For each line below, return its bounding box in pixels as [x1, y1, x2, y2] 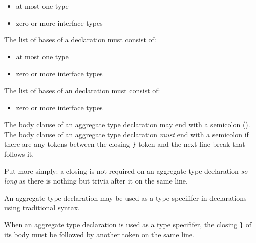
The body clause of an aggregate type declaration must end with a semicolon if [4, 129, 249, 139]
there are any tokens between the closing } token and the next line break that [4, 139, 245, 149]
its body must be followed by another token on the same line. [4, 229, 194, 239]
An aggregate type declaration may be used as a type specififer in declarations [4, 192, 247, 203]
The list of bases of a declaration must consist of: [4, 34, 156, 45]
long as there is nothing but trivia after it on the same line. [4, 175, 188, 186]
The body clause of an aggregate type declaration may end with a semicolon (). [4, 119, 250, 130]
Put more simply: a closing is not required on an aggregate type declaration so [4, 165, 248, 176]
